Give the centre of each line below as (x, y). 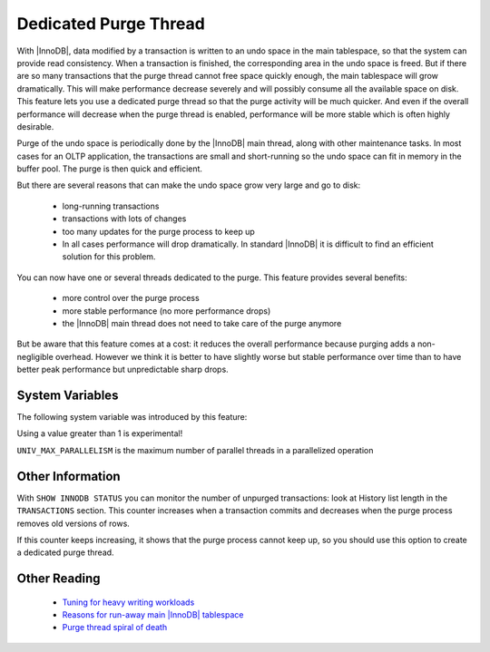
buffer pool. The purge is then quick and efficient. (110, 169)
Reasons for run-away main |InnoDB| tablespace (153, 615)
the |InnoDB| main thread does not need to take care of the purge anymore (202, 323)
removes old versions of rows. (73, 523)
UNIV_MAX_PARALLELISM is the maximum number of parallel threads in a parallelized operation (195, 450)
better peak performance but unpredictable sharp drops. (122, 370)
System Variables (68, 395)
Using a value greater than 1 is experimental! (100, 433)
